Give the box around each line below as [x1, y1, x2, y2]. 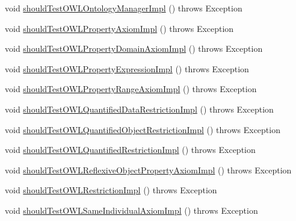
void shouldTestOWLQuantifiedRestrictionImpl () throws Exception [5, 143, 256, 156]
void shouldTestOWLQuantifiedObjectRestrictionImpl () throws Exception [5, 123, 280, 135]
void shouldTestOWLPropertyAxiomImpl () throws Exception [5, 22, 234, 34]
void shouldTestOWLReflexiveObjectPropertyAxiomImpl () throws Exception [5, 163, 292, 176]
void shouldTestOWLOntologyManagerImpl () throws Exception [5, 2, 242, 14]
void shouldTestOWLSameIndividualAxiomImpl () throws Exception [5, 204, 258, 216]
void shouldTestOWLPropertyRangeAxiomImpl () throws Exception [5, 82, 257, 95]
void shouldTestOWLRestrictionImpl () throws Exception [5, 184, 217, 196]
